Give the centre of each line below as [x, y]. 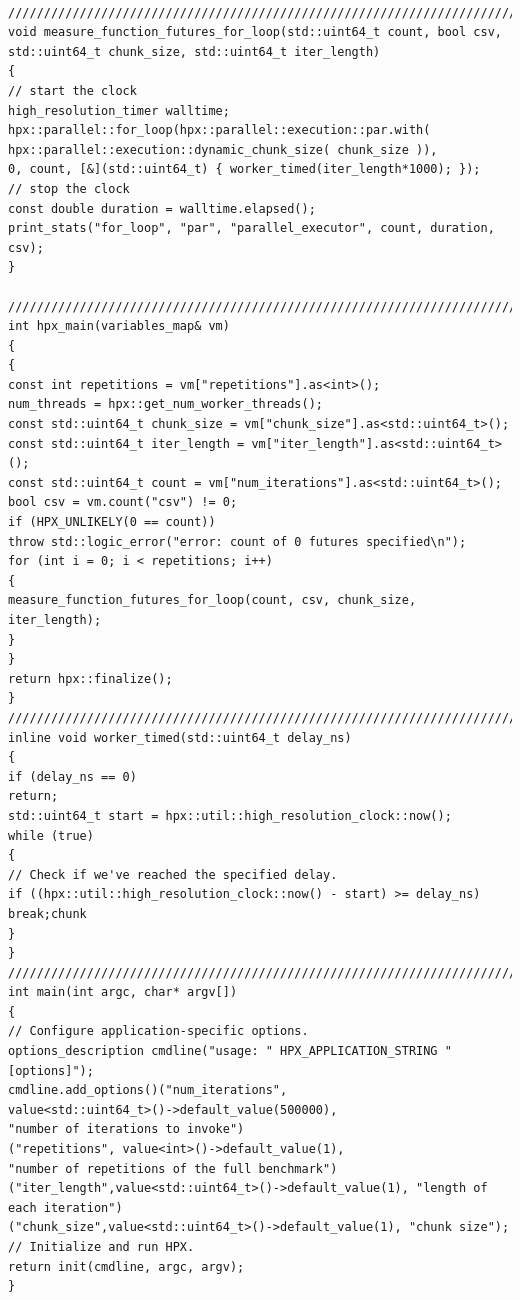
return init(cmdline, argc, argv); [126, 1266]
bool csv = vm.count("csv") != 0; [123, 502]
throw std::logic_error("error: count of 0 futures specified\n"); [237, 541]
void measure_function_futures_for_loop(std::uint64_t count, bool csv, [255, 32]
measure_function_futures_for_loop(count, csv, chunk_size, [212, 600]
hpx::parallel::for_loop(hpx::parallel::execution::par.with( [219, 130]
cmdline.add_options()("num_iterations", [148, 1090]
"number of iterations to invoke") [126, 1129]
